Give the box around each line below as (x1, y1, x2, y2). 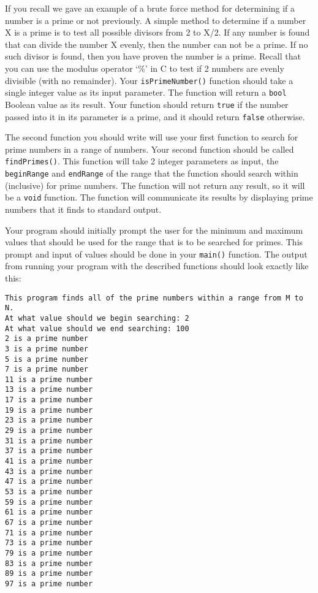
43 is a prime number (5, 467, 93, 476)
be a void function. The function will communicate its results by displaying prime (5, 191, 313, 204)
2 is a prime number (5, 334, 89, 343)
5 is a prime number (5, 354, 89, 364)
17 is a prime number (5, 396, 93, 405)
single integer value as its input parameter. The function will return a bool (5, 86, 287, 99)
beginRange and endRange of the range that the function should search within (5, 167, 298, 180)
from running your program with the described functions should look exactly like (5, 259, 309, 272)
